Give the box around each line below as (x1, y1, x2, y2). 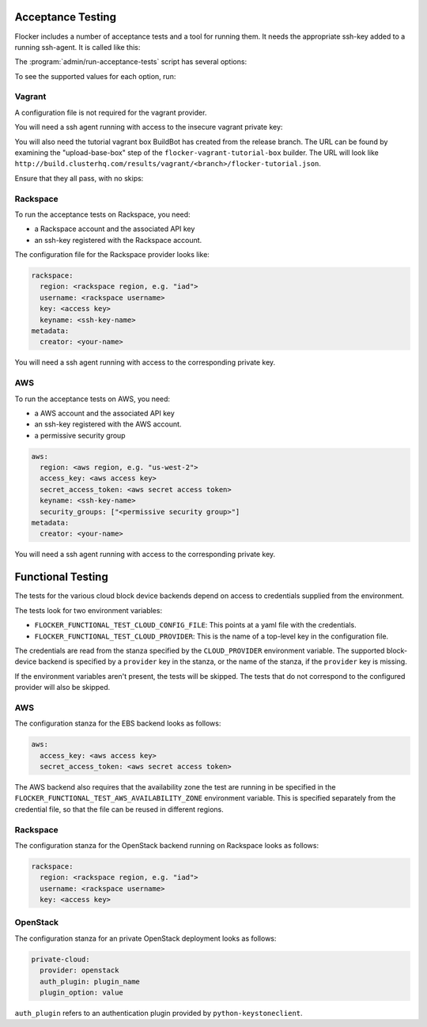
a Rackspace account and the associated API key (34, 224, 195, 233)
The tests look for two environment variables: (14, 605, 162, 615)
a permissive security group (34, 430, 126, 440)
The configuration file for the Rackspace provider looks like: (14, 250, 210, 260)
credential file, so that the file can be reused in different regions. (14, 804, 225, 814)
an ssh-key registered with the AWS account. (34, 419, 182, 429)
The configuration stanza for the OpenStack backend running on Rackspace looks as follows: (14, 840, 319, 850)
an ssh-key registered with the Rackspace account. (34, 235, 202, 244)
